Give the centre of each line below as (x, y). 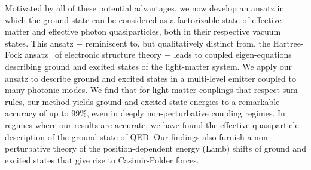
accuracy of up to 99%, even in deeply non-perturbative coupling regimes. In (145, 113)
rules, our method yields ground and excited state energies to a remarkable (142, 101)
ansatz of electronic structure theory (93, 55)
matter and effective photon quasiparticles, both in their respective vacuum (143, 31)
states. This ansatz (39, 43)
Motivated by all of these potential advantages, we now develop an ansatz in (145, 8)
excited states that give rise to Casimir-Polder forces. (102, 160)
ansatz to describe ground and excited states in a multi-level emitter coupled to (150, 78)
